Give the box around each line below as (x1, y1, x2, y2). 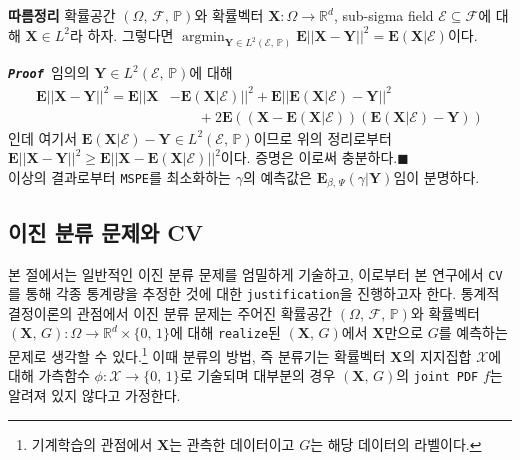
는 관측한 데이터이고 (169, 433, 295, 454)
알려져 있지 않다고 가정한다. (8, 384, 181, 405)
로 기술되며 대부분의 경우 (179, 365, 336, 386)
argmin (181, 29, 225, 44)
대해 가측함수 (8, 365, 90, 386)
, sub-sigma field (333, 5, 434, 25)
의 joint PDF (396, 365, 479, 386)
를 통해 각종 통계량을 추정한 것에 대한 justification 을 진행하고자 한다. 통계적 (8, 283, 500, 304)
